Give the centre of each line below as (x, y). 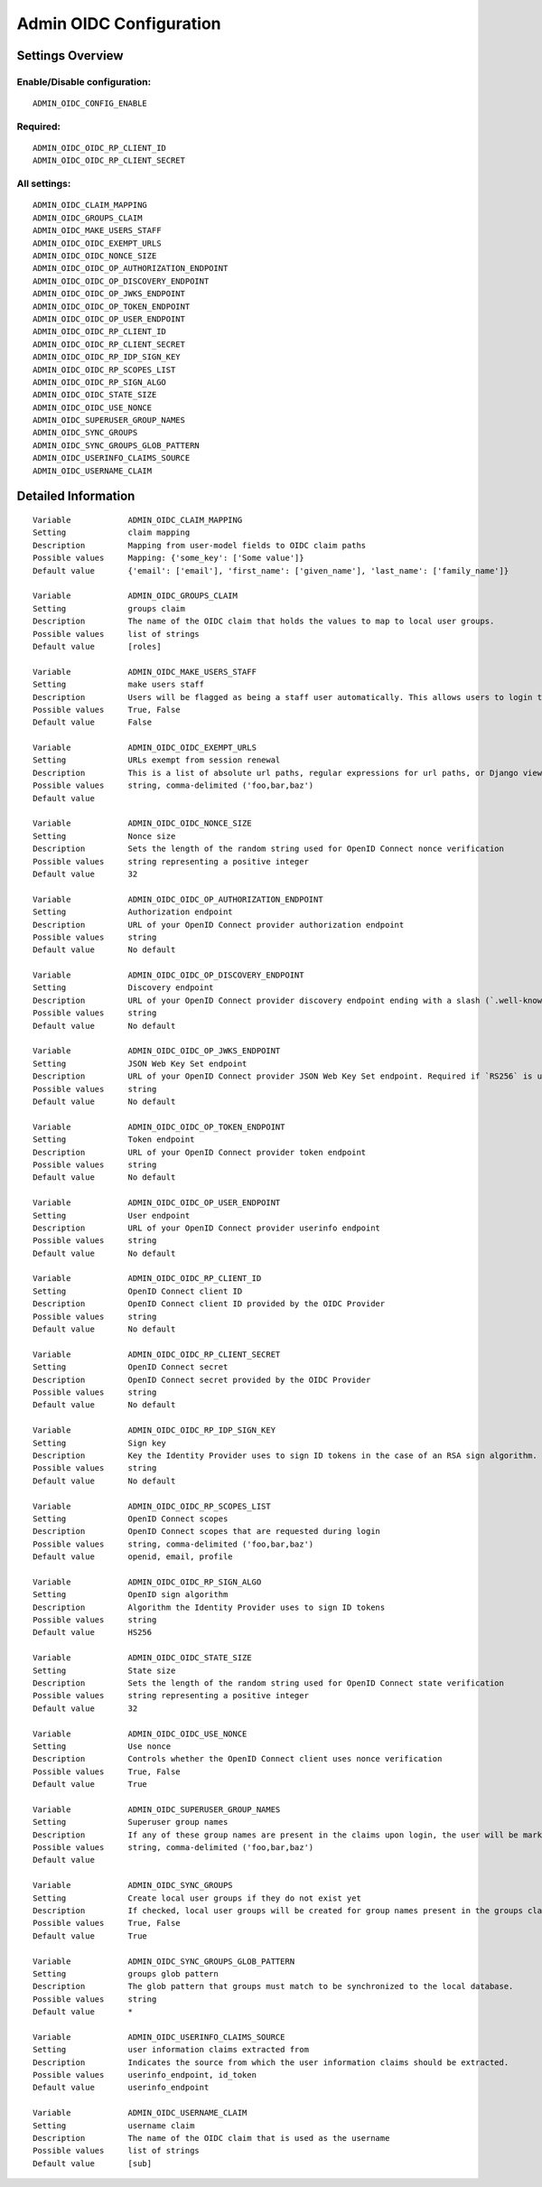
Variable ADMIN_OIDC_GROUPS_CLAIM (135, 596)
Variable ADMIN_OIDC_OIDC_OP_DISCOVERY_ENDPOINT (168, 975)
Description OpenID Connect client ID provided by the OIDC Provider (209, 1304)
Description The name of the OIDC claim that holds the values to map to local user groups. (264, 622)
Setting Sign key (100, 1443)
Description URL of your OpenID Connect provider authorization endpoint (219, 925)
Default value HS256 (93, 1632)
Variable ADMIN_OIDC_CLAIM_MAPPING (138, 520)
